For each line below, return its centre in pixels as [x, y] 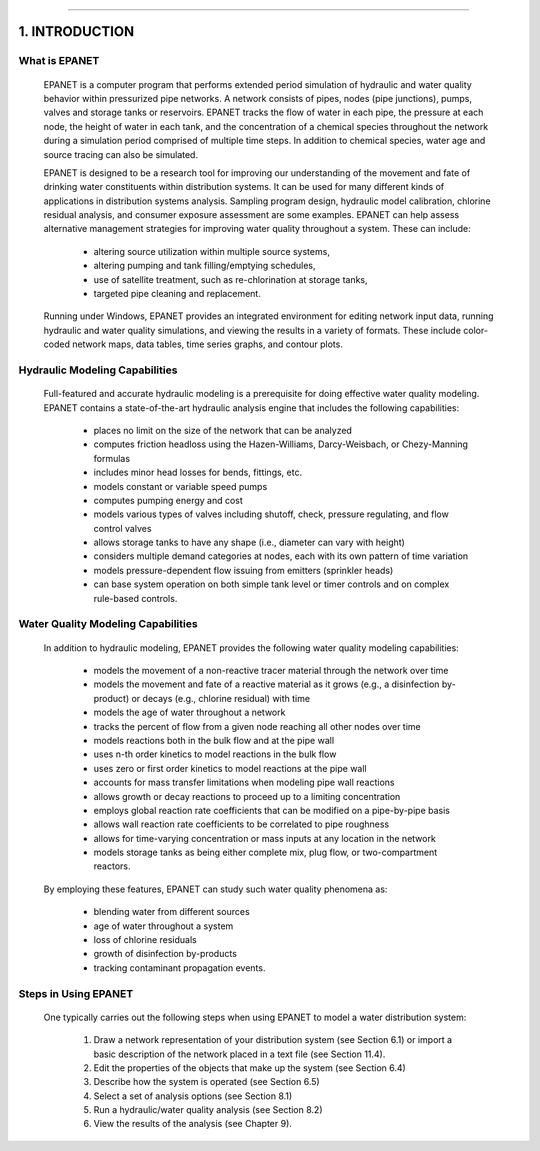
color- [476, 330]
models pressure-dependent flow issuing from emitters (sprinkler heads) [243, 570]
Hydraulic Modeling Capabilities [98, 370]
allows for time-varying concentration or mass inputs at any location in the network [265, 838]
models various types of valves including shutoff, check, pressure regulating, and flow [271, 514]
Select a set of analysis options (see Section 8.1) [193, 1096]
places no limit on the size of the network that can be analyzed [222, 430]
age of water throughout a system [163, 926]
